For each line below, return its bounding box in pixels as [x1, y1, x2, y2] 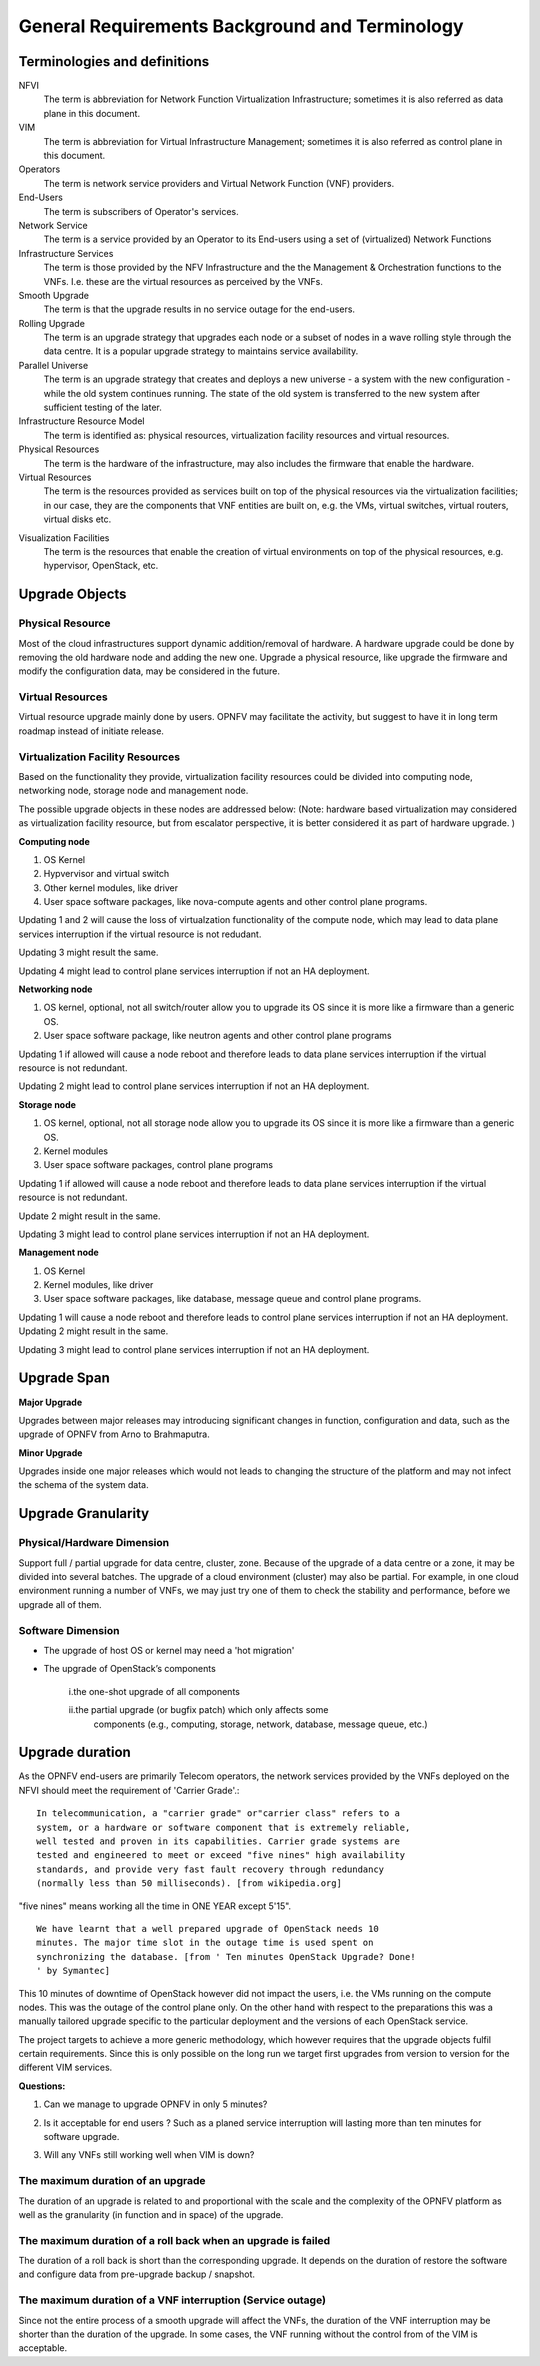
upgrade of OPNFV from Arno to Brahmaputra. [18, 1428, 210, 1440]
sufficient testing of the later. [43, 401, 162, 414]
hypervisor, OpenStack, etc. [43, 560, 159, 572]
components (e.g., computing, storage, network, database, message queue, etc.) [93, 1718, 429, 1730]
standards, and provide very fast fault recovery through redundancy [36, 1863, 385, 1875]
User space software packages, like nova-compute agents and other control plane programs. [43, 896, 428, 908]
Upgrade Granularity [18, 1505, 150, 1522]
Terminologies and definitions [18, 53, 210, 70]
